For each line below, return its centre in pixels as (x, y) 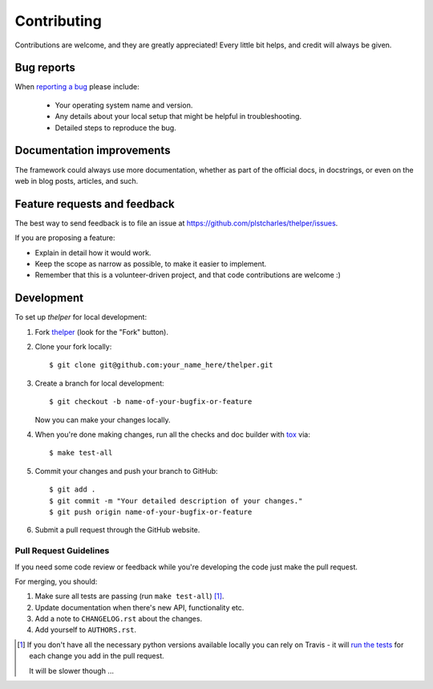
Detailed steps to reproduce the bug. (115, 128)
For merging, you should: (56, 581)
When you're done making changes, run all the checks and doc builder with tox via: (172, 434)
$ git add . (73, 489)
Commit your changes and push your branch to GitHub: (126, 471)
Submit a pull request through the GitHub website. (117, 530)
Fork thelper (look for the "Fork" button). (101, 332)
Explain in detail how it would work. (93, 252)
